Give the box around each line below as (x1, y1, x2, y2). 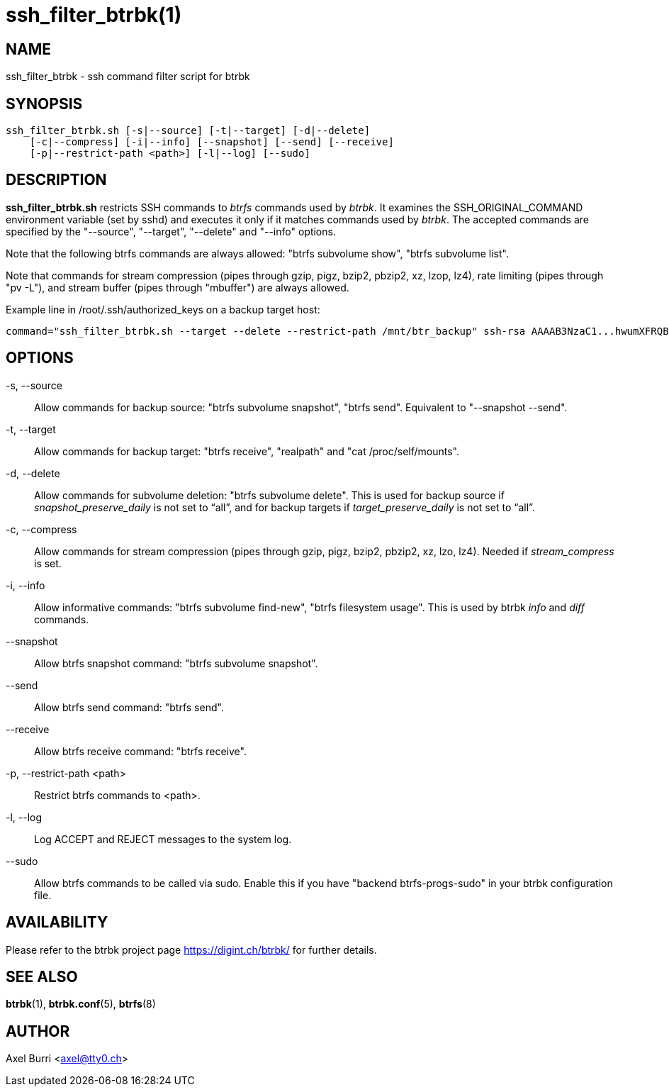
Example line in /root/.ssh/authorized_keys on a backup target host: (6, 303, 320, 316)
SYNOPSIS (6, 94, 83, 113)
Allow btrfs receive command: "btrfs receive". (34, 745, 247, 757)
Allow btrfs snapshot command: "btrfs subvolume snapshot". (34, 657, 318, 669)
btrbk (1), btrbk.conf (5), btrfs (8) (6, 998, 156, 1010)
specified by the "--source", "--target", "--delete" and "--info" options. (6, 225, 336, 238)
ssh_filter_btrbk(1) (6, 3, 182, 27)
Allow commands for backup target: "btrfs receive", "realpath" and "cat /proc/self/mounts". (34, 445, 459, 457)
